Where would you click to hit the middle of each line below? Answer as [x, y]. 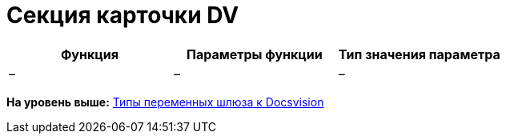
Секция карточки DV [123, 15]
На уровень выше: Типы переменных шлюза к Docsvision [165, 102]
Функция [89, 54]
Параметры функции [254, 54]
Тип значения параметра [419, 54]
